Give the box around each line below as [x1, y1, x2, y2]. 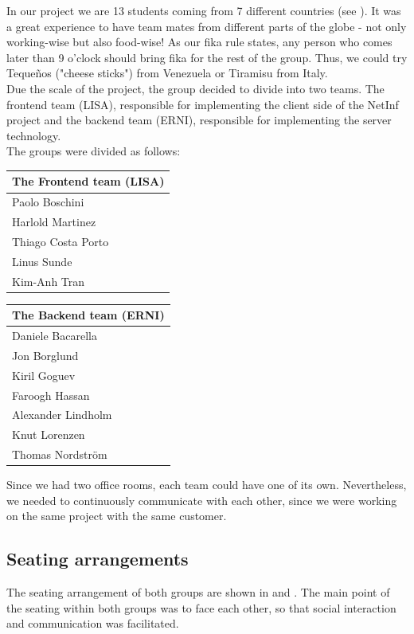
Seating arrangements [6, 546, 189, 571]
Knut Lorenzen [12, 426, 85, 443]
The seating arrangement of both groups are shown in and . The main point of [6, 584, 390, 601]
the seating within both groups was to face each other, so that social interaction [6, 599, 396, 616]
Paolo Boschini [12, 194, 84, 210]
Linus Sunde [12, 252, 72, 269]
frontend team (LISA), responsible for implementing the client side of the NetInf [6, 96, 399, 112]
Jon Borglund [12, 346, 79, 363]
